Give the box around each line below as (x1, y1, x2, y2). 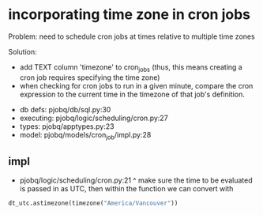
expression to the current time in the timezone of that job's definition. (19, 89, 245, 99)
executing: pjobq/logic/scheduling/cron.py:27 (19, 113, 168, 123)
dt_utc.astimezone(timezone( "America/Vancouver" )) (8, 199, 178, 207)
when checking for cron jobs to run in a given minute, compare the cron (19, 81, 254, 90)
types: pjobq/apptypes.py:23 (19, 121, 115, 131)
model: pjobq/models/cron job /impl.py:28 (19, 130, 152, 141)
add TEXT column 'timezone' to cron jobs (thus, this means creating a (19, 62, 242, 74)
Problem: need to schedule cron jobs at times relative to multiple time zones (8, 32, 255, 41)
